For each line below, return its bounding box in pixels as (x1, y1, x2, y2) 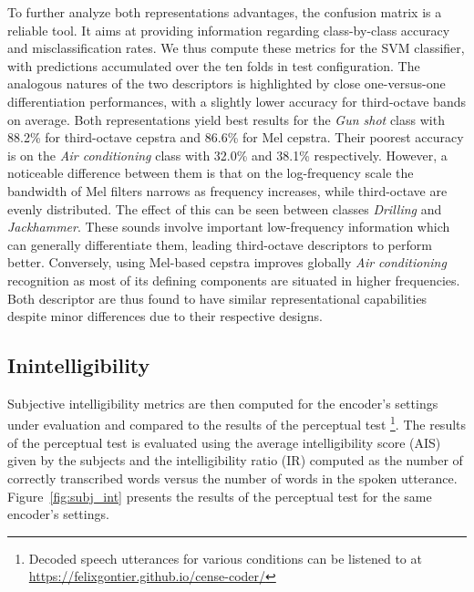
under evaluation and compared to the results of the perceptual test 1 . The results (7, 412, 467, 434)
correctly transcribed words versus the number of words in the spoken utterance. (7, 468, 458, 487)
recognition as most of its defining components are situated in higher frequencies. (7, 270, 460, 289)
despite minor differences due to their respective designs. (7, 306, 323, 326)
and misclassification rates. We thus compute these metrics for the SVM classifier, (7, 38, 465, 57)
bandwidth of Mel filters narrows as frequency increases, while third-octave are (7, 181, 448, 200)
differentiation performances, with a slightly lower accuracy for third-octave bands (7, 91, 466, 110)
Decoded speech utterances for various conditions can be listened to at (28, 548, 422, 567)
